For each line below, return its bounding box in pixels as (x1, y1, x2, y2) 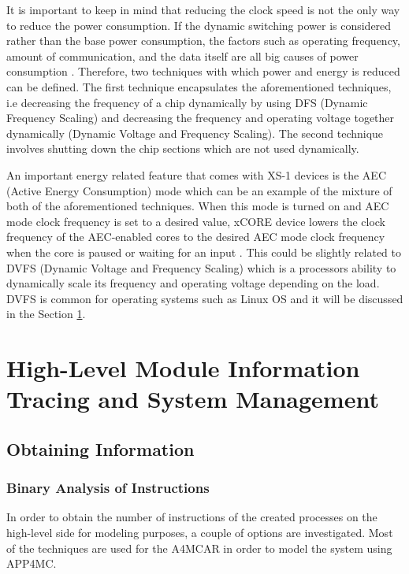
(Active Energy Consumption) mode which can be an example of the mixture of (6, 182, 392, 198)
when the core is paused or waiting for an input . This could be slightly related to (6, 243, 401, 260)
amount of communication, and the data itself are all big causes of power (6, 47, 359, 64)
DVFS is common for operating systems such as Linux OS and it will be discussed (6, 290, 403, 306)
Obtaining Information (6, 436, 195, 461)
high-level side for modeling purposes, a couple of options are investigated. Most (6, 524, 393, 541)
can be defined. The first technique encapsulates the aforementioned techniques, (6, 78, 392, 94)
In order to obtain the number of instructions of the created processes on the (6, 509, 377, 525)
